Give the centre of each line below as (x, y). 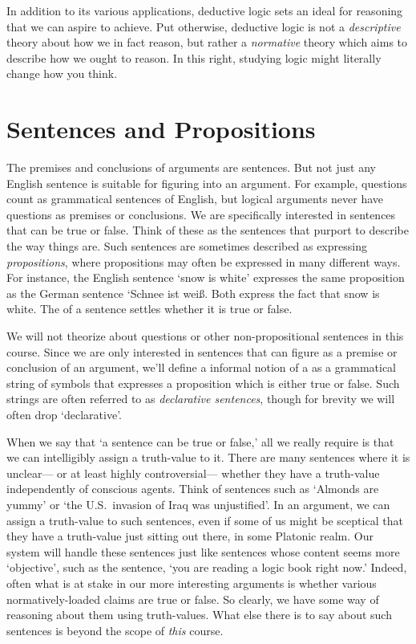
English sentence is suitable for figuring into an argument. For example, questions (207, 183)
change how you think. (62, 73)
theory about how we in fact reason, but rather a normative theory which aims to (207, 42)
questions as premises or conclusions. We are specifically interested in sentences (201, 214)
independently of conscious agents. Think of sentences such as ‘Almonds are (193, 489)
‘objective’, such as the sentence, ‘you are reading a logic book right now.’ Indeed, (207, 567)
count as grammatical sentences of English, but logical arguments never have (195, 199)
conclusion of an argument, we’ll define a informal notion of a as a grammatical (201, 367)
